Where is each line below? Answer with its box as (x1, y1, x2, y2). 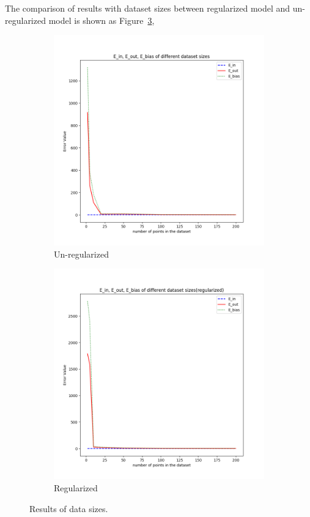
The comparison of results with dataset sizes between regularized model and (5, 2, 290, 14)
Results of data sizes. (29, 502, 108, 515)
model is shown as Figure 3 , (48, 13, 155, 26)
